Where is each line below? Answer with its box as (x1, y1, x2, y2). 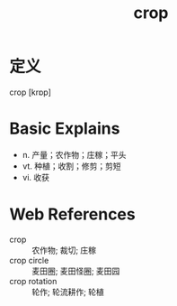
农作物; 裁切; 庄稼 (31, 245, 97, 255)
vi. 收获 (22, 172, 50, 182)
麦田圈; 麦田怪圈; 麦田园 (31, 265, 120, 276)
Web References (9, 204, 137, 225)
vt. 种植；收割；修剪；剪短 (22, 161, 121, 172)
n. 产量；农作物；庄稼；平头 (22, 149, 128, 160)
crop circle (9, 255, 49, 265)
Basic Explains (9, 118, 120, 139)
